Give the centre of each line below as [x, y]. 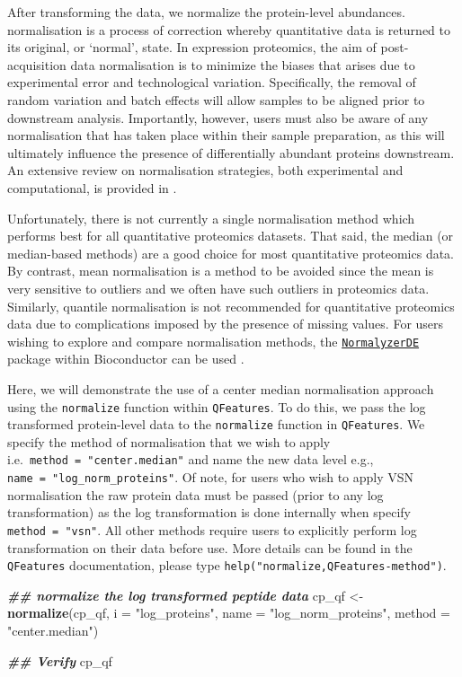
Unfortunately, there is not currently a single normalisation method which [211, 218]
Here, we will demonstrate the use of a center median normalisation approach [221, 388]
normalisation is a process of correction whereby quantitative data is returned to [229, 29]
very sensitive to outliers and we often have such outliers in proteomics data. [218, 288]
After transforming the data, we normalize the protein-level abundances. [206, 12]
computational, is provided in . [92, 187]
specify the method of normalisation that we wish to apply [169, 441]
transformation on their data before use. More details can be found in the [210, 547]
